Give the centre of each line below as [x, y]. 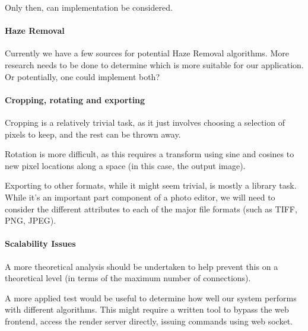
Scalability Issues [40, 244]
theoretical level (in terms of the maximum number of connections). [128, 278]
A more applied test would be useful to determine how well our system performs [151, 297]
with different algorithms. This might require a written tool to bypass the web [147, 309]
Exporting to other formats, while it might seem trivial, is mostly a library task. [151, 185]
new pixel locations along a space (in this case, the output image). [125, 165]
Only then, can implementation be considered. [89, 7]
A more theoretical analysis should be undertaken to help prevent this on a [142, 266]
